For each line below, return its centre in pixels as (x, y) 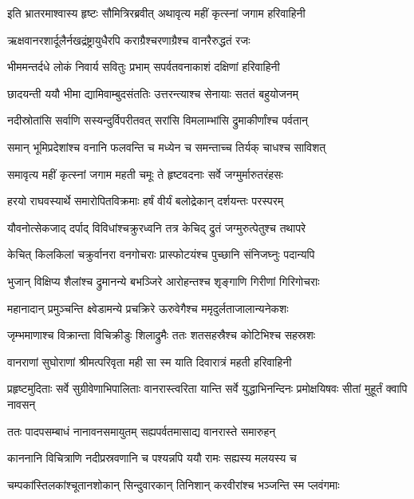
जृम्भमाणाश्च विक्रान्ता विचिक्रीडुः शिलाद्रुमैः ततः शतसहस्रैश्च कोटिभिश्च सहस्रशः (162, 335)
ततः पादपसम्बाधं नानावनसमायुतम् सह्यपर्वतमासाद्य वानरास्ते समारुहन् (142, 431)
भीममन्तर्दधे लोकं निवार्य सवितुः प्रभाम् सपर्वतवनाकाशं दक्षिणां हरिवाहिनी (144, 67)
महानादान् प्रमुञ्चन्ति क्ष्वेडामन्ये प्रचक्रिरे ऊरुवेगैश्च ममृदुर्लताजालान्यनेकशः (148, 308)
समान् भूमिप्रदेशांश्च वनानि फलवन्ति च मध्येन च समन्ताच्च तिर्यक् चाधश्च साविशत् (167, 147)
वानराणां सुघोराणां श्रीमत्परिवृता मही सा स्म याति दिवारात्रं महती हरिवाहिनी (150, 361)
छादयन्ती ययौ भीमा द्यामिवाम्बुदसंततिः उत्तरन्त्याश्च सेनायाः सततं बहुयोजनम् (153, 93)
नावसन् (22, 404)
